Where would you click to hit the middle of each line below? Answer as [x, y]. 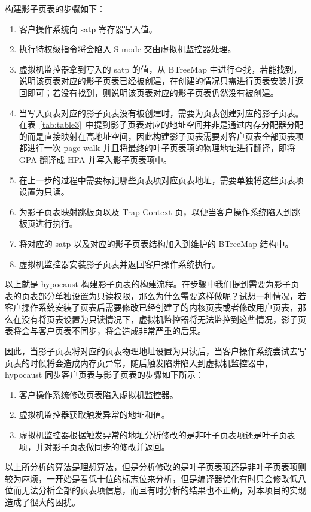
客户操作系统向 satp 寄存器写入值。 [88, 28]
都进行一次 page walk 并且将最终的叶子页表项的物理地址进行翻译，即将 [157, 148]
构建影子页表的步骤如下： [55, 8]
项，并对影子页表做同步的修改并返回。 [94, 446]
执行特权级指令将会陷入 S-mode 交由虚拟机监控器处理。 [127, 49]
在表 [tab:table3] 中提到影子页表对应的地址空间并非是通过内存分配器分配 [161, 124]
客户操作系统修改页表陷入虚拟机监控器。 [98, 394]
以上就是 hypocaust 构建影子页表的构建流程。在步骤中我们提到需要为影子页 [152, 284]
